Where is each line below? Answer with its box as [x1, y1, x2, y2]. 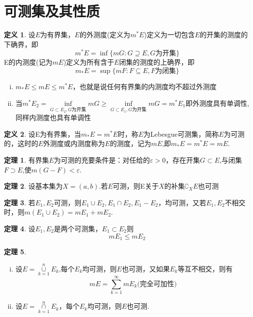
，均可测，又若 [158, 197, 207, 207]
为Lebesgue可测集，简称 [143, 128, 219, 139]
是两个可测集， [54, 223, 102, 233]
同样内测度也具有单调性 [15, 112, 91, 122]
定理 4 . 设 [4, 223, 35, 233]
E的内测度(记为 [4, 57, 52, 67]
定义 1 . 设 [4, 29, 35, 40]
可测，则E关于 [113, 181, 159, 191]
